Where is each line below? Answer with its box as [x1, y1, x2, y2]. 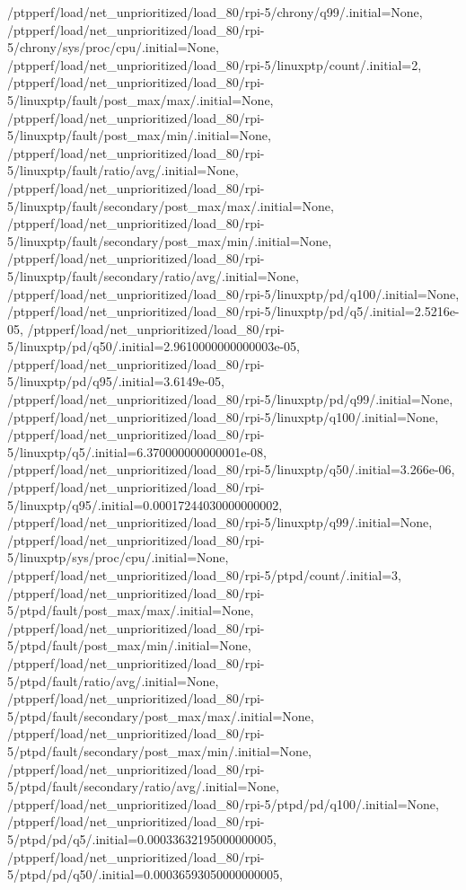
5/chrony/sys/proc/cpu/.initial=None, [7, 38, 219, 57]
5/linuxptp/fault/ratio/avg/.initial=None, [7, 161, 239, 180]
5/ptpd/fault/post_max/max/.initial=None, [7, 601, 254, 620]
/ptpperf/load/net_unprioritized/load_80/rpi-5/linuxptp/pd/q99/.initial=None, [7, 390, 453, 409]
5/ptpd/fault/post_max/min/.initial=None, [7, 636, 251, 655]
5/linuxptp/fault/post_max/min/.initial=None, [7, 126, 271, 145]
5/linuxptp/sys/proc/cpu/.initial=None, [7, 548, 229, 567]
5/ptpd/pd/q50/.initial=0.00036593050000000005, [7, 865, 283, 884]
